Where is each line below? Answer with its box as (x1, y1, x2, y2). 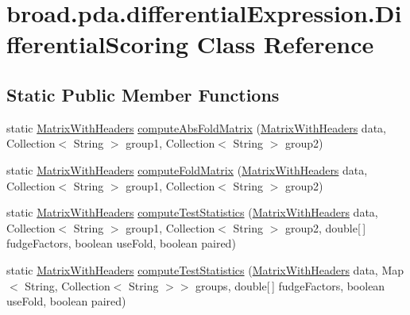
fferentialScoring (6, 28, 189, 60)
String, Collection (25, 277, 110, 294)
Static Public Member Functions (6, 82, 280, 106)
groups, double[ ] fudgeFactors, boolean (195, 277, 385, 294)
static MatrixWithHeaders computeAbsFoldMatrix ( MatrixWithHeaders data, (6, 119, 386, 136)
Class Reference (196, 28, 374, 60)
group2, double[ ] (284, 219, 366, 236)
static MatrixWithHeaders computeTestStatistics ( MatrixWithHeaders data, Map (6, 261, 404, 278)
